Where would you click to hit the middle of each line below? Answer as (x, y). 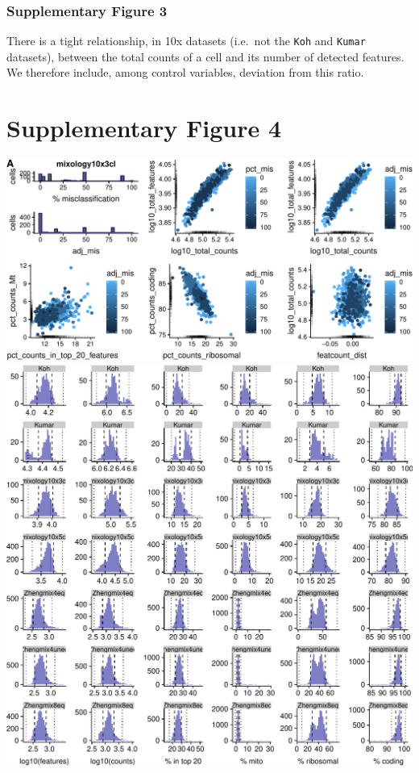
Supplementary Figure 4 (144, 128)
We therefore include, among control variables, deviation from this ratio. (185, 72)
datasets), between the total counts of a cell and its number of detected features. (205, 56)
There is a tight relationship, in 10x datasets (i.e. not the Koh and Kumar (186, 41)
